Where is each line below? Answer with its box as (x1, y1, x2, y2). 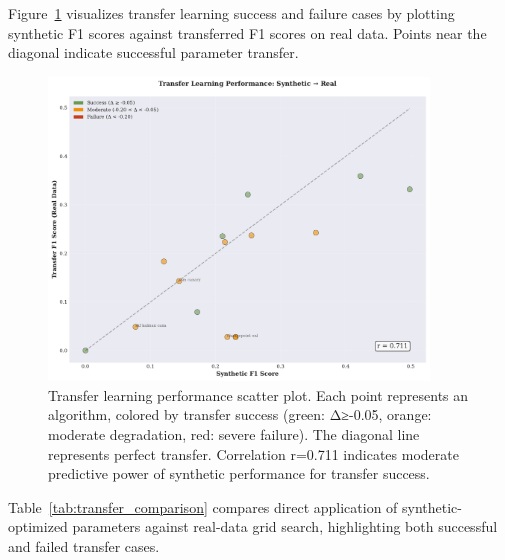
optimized (8, 516, 68, 537)
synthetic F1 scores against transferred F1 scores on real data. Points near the (8, 22, 487, 43)
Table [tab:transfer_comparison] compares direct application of (8, 496, 398, 517)
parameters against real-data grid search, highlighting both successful (72, 516, 498, 537)
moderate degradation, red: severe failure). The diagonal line (48, 424, 420, 445)
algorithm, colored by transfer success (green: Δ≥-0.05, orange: (48, 404, 432, 425)
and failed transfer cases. (8, 535, 160, 556)
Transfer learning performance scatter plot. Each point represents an (48, 384, 469, 405)
